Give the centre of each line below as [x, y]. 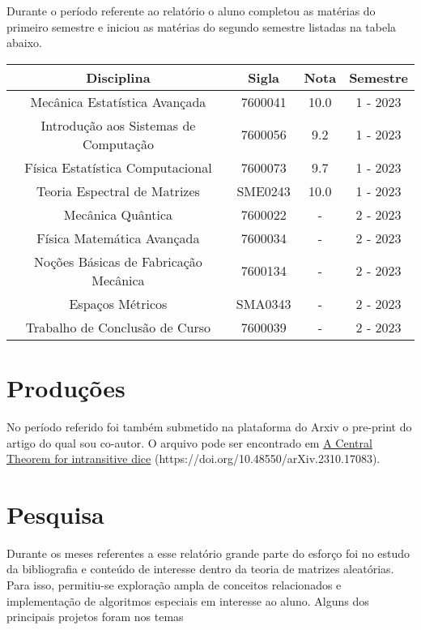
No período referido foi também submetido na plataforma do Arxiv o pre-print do [209, 426]
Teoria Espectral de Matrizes [118, 191]
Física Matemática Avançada [118, 238]
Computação [118, 144]
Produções [66, 387]
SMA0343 [264, 303]
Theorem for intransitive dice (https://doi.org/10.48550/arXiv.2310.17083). [193, 459]
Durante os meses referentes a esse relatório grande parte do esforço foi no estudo [208, 553]
